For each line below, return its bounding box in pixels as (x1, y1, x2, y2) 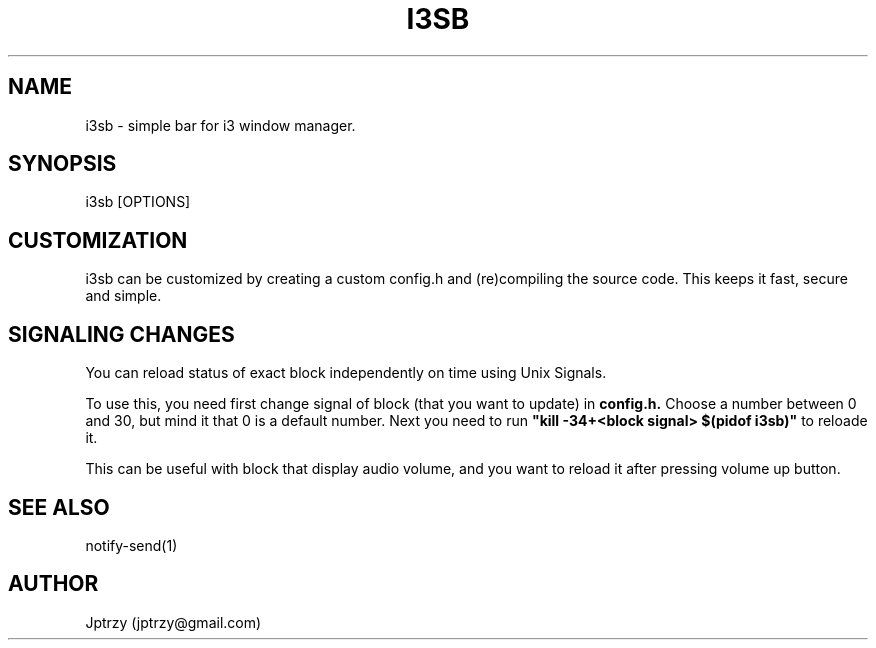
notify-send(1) (85, 536, 178, 554)
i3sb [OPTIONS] (85, 193, 191, 211)
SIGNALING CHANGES (8, 321, 235, 347)
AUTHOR (8, 571, 99, 597)
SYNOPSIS (8, 151, 117, 177)
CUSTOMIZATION (8, 227, 188, 253)
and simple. (85, 287, 162, 305)
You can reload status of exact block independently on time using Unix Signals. (85, 364, 607, 382)
